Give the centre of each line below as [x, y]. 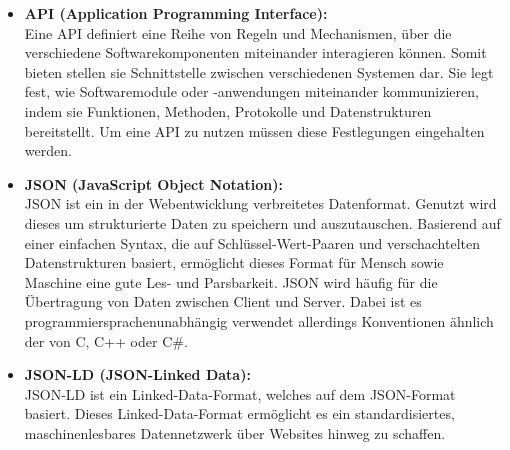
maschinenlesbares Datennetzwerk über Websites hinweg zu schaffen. [235, 432]
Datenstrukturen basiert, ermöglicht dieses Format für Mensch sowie [234, 262]
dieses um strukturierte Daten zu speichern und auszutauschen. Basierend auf [262, 222]
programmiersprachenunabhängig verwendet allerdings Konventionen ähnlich [259, 320]
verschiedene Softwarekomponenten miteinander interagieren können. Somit [255, 52]
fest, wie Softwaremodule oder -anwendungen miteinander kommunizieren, [251, 91]
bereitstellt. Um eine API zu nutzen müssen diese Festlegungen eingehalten [254, 130]
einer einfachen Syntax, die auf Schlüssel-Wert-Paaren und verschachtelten [252, 242]
